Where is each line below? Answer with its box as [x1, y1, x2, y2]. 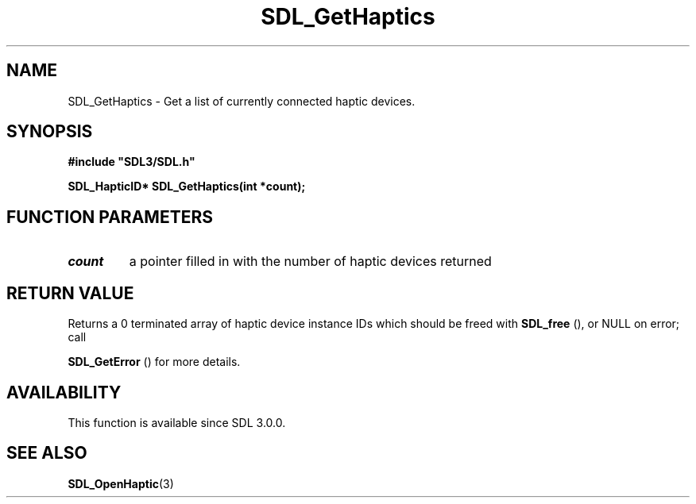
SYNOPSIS [6, 121, 93, 142]
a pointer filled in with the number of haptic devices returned [129, 253, 492, 270]
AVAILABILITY [6, 382, 122, 402]
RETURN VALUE [6, 283, 134, 303]
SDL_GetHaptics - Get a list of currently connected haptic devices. [68, 94, 416, 108]
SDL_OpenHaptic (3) [68, 476, 174, 491]
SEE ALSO [6, 443, 87, 464]
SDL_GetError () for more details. [68, 355, 241, 369]
